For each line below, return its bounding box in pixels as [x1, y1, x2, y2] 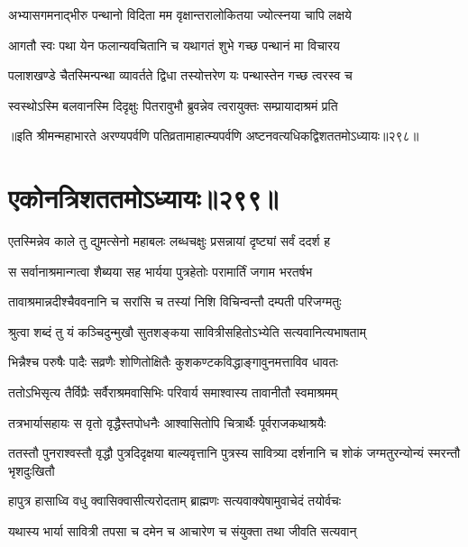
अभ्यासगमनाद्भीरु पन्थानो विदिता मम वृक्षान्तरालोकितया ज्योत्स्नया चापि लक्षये [8, 5, 352, 23]
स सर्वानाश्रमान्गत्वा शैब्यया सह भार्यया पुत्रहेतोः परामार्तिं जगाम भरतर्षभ [8, 261, 313, 280]
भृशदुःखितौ [8, 460, 55, 479]
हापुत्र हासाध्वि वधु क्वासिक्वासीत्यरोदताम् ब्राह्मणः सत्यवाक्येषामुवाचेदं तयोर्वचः [8, 491, 342, 510]
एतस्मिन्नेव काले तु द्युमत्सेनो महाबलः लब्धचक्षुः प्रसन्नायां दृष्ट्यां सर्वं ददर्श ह [8, 232, 331, 251]
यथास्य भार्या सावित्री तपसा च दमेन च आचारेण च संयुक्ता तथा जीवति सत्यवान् [8, 522, 357, 541]
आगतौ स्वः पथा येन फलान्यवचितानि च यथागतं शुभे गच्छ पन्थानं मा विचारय [8, 35, 340, 54]
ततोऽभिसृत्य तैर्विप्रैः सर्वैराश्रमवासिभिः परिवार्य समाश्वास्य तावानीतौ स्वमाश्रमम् [8, 383, 338, 402]
